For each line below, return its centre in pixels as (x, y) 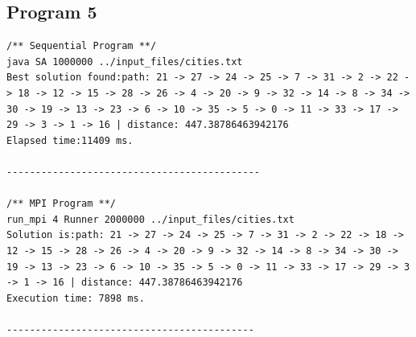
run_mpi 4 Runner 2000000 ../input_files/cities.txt (150, 219)
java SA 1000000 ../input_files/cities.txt (125, 62)
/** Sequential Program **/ (82, 46)
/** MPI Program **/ (62, 204)
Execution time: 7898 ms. (76, 298)
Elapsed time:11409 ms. (70, 140)
